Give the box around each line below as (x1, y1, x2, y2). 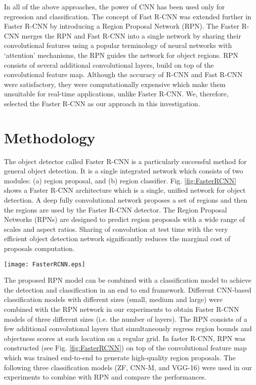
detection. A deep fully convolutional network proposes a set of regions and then (4, 195, 248, 205)
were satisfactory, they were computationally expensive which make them (4, 79, 226, 89)
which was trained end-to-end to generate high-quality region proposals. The (4, 352, 236, 362)
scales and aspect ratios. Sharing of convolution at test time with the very (4, 223, 228, 234)
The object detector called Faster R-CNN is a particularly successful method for (4, 156, 247, 166)
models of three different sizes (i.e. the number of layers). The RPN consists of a (4, 313, 248, 324)
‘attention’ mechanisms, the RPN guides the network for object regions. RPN (4, 49, 239, 60)
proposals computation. (4, 243, 75, 253)
